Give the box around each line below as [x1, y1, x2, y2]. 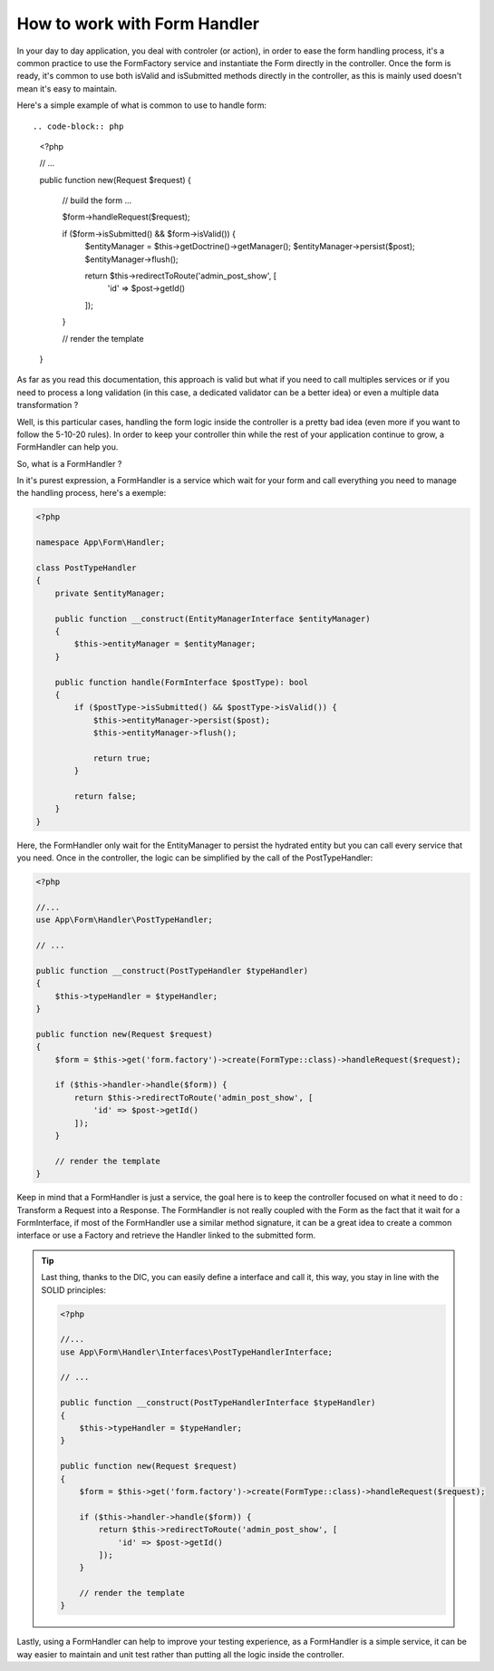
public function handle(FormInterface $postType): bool [54, 676, 309, 687]
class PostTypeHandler [35, 563, 137, 573]
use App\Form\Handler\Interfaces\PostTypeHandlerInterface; [60, 1346, 334, 1357]
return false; [73, 792, 137, 801]
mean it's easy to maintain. [16, 83, 118, 94]
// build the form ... [62, 195, 132, 206]
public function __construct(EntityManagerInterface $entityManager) [54, 613, 371, 624]
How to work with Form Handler [16, 14, 260, 34]
